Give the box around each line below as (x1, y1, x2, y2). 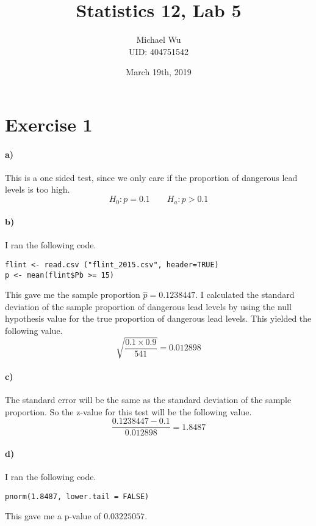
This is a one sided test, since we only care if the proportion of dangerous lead (5, 171, 298, 183)
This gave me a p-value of (5, 509, 101, 522)
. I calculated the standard (195, 288, 295, 301)
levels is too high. (5, 183, 70, 196)
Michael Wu (136, 33, 181, 46)
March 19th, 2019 (126, 65, 192, 78)
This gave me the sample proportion (5, 288, 140, 301)
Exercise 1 (5, 111, 93, 136)
